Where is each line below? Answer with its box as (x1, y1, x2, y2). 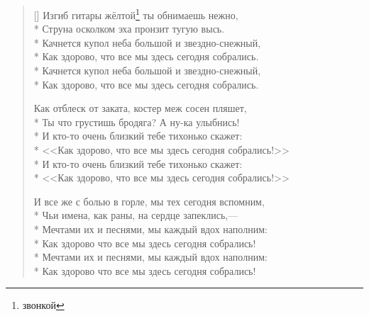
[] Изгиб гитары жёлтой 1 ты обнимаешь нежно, (33, 6, 238, 22)
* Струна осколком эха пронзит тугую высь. (33, 21, 225, 36)
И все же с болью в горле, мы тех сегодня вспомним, (33, 193, 265, 208)
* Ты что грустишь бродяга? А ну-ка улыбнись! (33, 114, 240, 129)
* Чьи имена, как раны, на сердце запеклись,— (33, 208, 238, 222)
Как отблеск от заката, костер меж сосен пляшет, (33, 101, 247, 115)
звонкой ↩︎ (22, 298, 65, 312)
